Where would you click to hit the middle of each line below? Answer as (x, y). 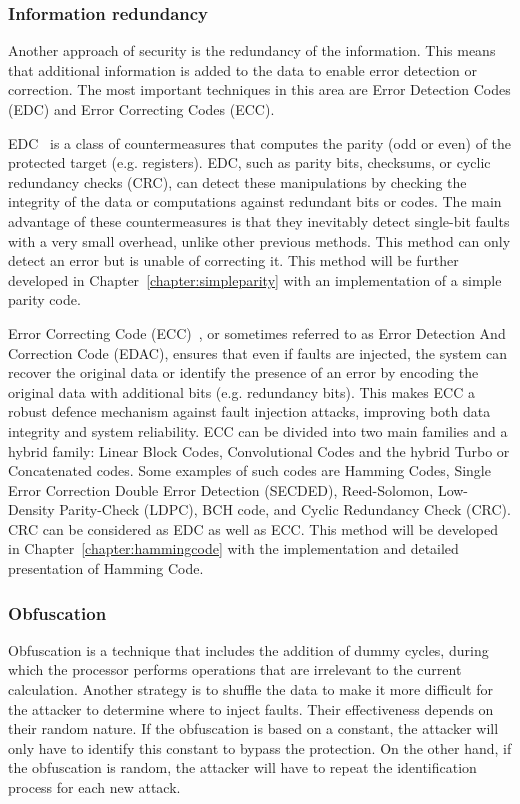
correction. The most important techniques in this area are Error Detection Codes (259, 89)
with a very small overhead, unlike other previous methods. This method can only (259, 240)
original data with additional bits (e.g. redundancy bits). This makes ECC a (241, 391)
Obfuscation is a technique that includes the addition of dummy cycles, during (248, 649)
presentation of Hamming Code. (106, 568)
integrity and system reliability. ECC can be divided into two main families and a (258, 430)
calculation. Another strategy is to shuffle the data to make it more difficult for (250, 689)
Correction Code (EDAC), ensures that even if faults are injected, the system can (258, 352)
